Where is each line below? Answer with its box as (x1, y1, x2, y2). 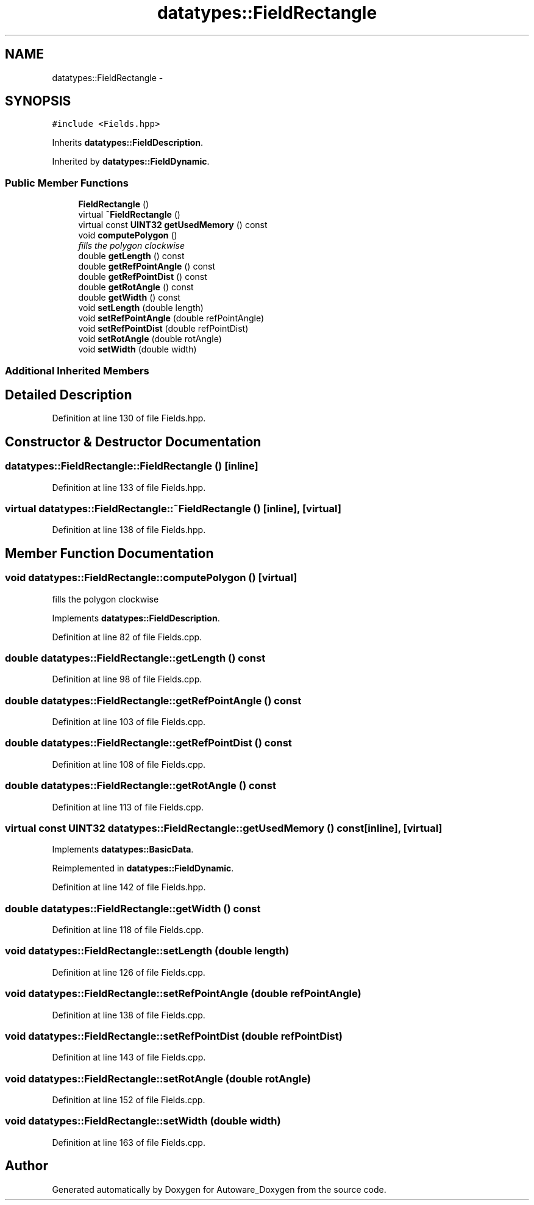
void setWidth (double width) (78, 344, 197, 355)
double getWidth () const (78, 292, 180, 303)
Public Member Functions (5, 176, 129, 189)
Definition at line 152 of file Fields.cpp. (52, 1095, 205, 1106)
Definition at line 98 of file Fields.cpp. (52, 674, 202, 685)
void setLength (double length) (78, 302, 204, 313)
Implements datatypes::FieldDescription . (52, 612, 220, 623)
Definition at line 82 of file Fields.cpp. (52, 631, 202, 642)
